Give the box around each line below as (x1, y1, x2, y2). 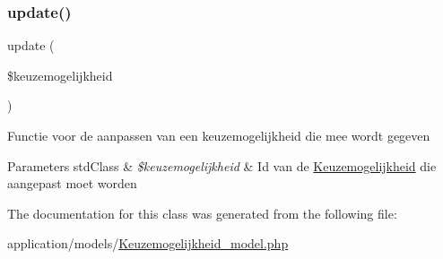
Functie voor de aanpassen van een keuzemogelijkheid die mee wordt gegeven (7, 126, 430, 144)
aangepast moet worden (7, 174, 137, 193)
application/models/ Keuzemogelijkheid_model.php (7, 234, 289, 253)
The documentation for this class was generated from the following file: (7, 203, 397, 222)
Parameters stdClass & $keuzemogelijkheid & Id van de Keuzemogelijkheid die (7, 156, 437, 175)
